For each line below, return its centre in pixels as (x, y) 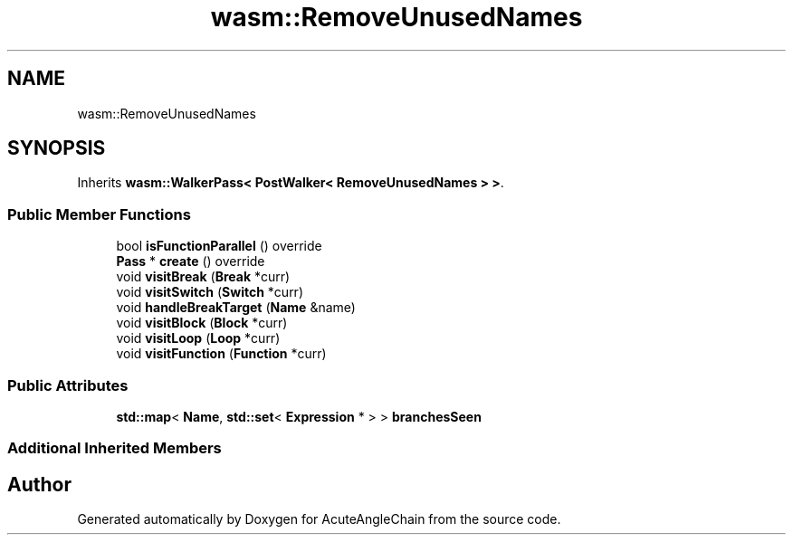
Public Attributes (68, 385)
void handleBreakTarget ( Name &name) (236, 308)
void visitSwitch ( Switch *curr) (210, 292)
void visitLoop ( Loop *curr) (198, 338)
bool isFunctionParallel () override (219, 246)
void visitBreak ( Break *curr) (203, 277)
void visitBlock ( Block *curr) (202, 323)
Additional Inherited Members (115, 448)
